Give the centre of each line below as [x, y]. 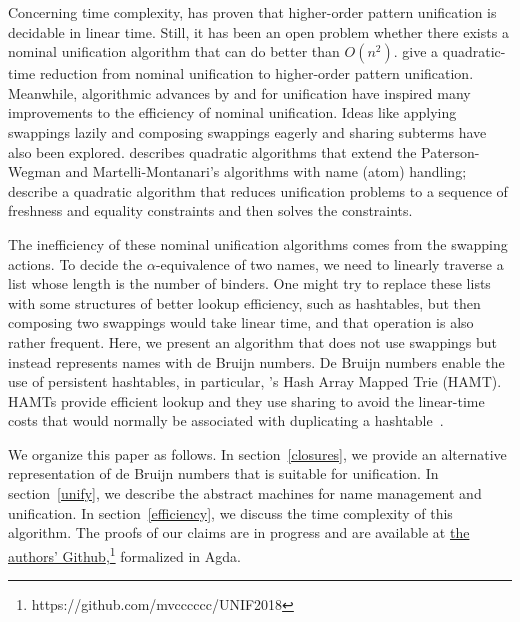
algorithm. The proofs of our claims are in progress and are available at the [239, 532]
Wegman [34, 171]
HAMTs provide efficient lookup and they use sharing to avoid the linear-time [246, 400]
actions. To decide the [75, 263]
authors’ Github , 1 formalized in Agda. [124, 554]
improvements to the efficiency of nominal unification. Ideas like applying [232, 112]
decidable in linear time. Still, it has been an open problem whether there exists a [258, 31]
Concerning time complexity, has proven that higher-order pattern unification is [252, 12]
